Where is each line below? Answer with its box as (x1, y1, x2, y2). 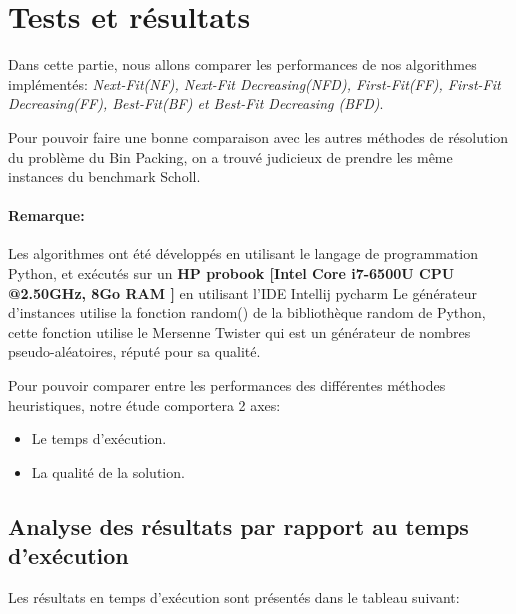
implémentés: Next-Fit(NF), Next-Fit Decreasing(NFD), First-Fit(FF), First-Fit (8, 73, 501, 94)
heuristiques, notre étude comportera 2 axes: (8, 394, 281, 415)
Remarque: (8, 205, 85, 226)
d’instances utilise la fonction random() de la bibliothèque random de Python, (8, 302, 486, 323)
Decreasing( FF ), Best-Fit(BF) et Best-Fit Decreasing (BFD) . (8, 93, 384, 114)
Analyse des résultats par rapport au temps (8, 510, 469, 541)
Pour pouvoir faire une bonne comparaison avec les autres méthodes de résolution (8, 126, 509, 147)
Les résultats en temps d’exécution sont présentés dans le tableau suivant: (8, 587, 460, 608)
